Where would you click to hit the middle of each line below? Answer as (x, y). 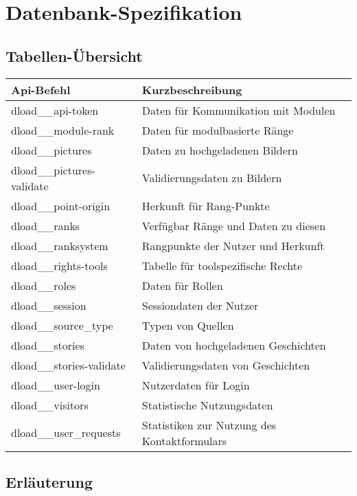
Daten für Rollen (182, 285)
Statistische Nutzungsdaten (207, 405)
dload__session (49, 305)
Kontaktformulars (184, 440)
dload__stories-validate (68, 365)
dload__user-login (56, 385)
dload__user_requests (66, 433)
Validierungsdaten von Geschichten (226, 365)
